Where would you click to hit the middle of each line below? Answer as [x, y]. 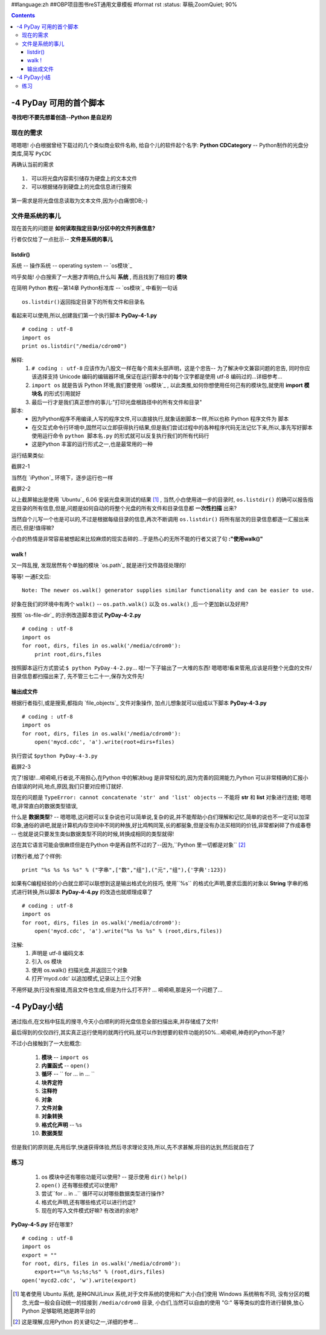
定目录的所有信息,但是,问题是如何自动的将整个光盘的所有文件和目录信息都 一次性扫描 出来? [124, 508]
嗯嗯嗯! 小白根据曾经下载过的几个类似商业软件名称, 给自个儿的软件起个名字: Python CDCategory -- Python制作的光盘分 [160, 145]
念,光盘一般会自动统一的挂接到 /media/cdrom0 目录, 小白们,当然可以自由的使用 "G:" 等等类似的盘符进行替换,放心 [163, 1302]
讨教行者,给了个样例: [37, 856]
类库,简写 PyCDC [31, 153]
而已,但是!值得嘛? [33, 528]
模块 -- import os [65, 1057]
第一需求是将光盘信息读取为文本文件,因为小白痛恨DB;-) [79, 200]
